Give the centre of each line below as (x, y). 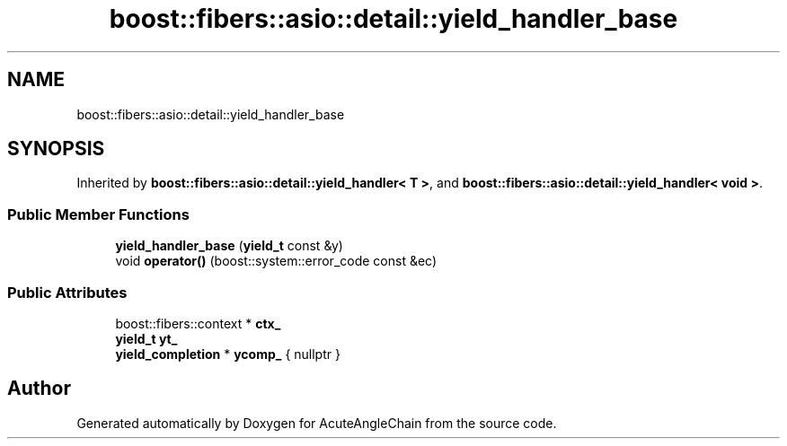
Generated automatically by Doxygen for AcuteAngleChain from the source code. (317, 423)
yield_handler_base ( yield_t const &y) (229, 246)
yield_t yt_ (146, 338)
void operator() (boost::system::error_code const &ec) (276, 261)
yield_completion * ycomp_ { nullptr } (228, 354)
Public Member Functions (98, 214)
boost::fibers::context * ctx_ (198, 323)
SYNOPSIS (56, 149)
